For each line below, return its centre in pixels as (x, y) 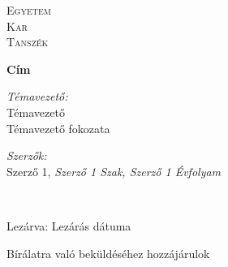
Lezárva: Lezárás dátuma (69, 225)
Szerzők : (27, 155)
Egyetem (29, 10)
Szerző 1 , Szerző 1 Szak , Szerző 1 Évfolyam (114, 171)
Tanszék (28, 42)
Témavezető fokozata (58, 128)
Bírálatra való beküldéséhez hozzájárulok (108, 253)
